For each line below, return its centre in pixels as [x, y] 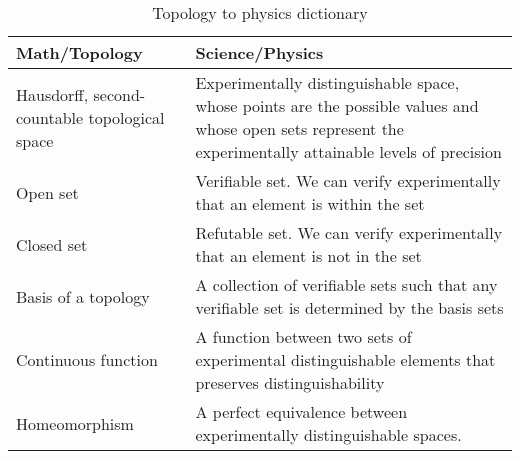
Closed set [52, 244]
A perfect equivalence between [301, 411]
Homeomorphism [75, 423]
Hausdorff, [52, 94]
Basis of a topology [83, 296]
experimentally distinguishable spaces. [328, 434]
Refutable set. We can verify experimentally [349, 232]
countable [50, 117]
